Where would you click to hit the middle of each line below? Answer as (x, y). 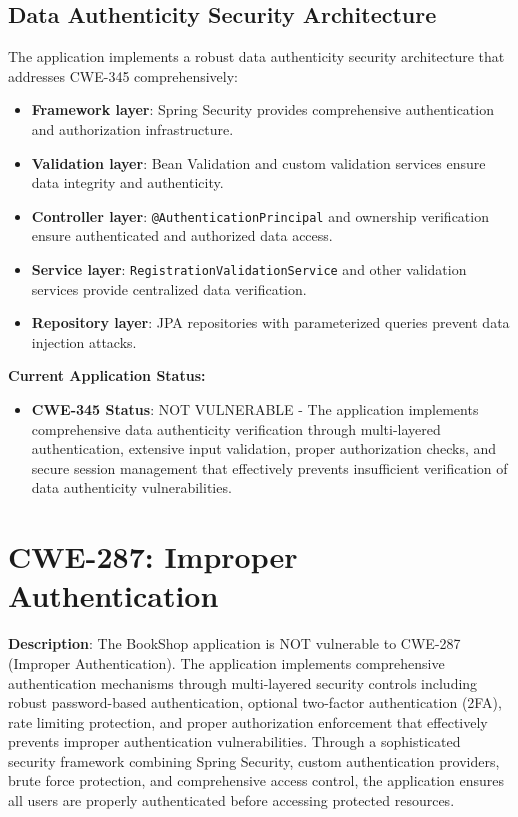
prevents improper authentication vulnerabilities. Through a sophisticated (234, 741)
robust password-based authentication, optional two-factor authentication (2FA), (255, 702)
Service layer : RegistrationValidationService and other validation (249, 269)
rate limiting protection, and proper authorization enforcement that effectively (248, 721)
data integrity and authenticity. (127, 182)
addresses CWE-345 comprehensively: (123, 75)
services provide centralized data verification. (169, 288)
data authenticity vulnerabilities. (131, 487)
